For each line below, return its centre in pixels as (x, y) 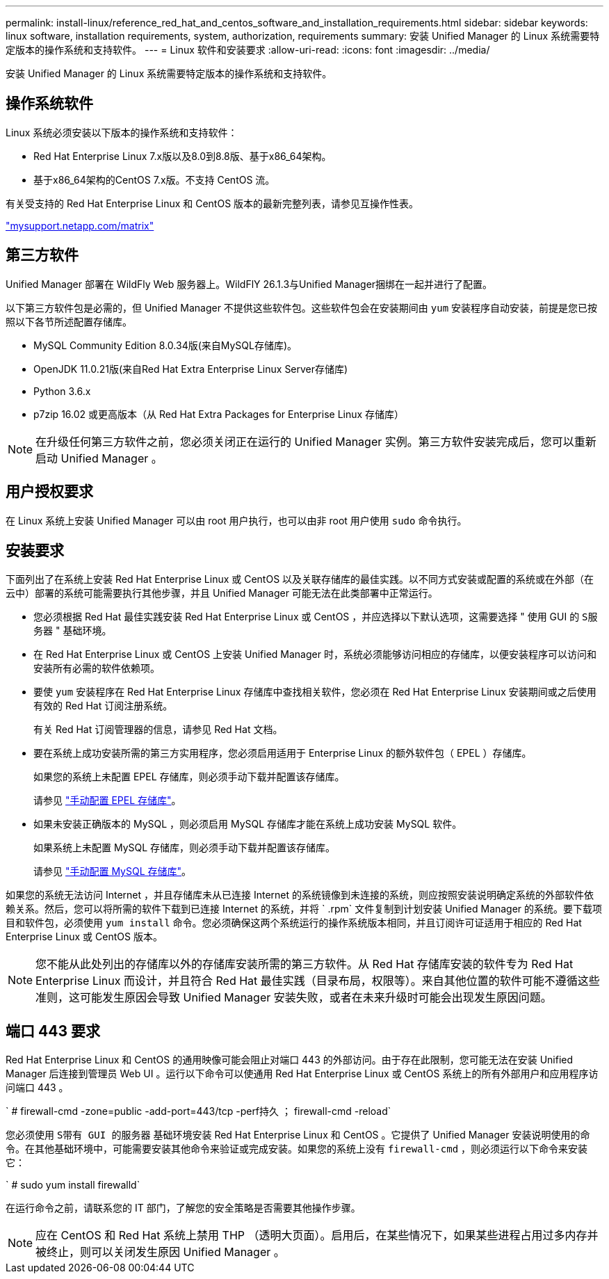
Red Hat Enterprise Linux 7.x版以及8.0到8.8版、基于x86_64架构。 (182, 156)
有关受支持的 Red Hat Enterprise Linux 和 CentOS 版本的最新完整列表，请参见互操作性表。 (212, 203)
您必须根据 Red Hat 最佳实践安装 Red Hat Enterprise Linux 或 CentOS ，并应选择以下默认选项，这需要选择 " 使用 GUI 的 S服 (316, 617)
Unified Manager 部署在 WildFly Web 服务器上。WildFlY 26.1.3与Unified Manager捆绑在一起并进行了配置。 (249, 284)
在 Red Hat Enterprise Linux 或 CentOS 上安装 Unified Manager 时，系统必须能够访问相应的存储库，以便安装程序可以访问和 (315, 654)
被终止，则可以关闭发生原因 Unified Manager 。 (160, 1252)
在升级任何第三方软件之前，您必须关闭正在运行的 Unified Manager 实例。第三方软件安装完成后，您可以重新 (316, 441)
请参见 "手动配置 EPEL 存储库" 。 (107, 801)
